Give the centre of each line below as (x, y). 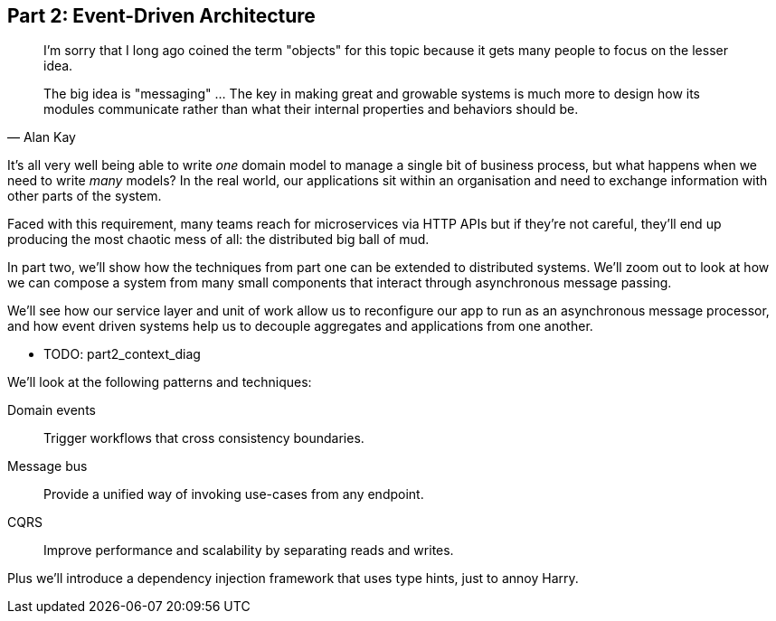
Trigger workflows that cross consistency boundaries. (204, 438)
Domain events (52, 410)
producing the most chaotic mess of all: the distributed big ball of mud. (218, 240)
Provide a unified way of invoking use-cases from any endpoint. (234, 494)
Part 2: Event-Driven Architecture (161, 16)
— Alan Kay (42, 137)
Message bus (47, 466)
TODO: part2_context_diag (122, 354)
